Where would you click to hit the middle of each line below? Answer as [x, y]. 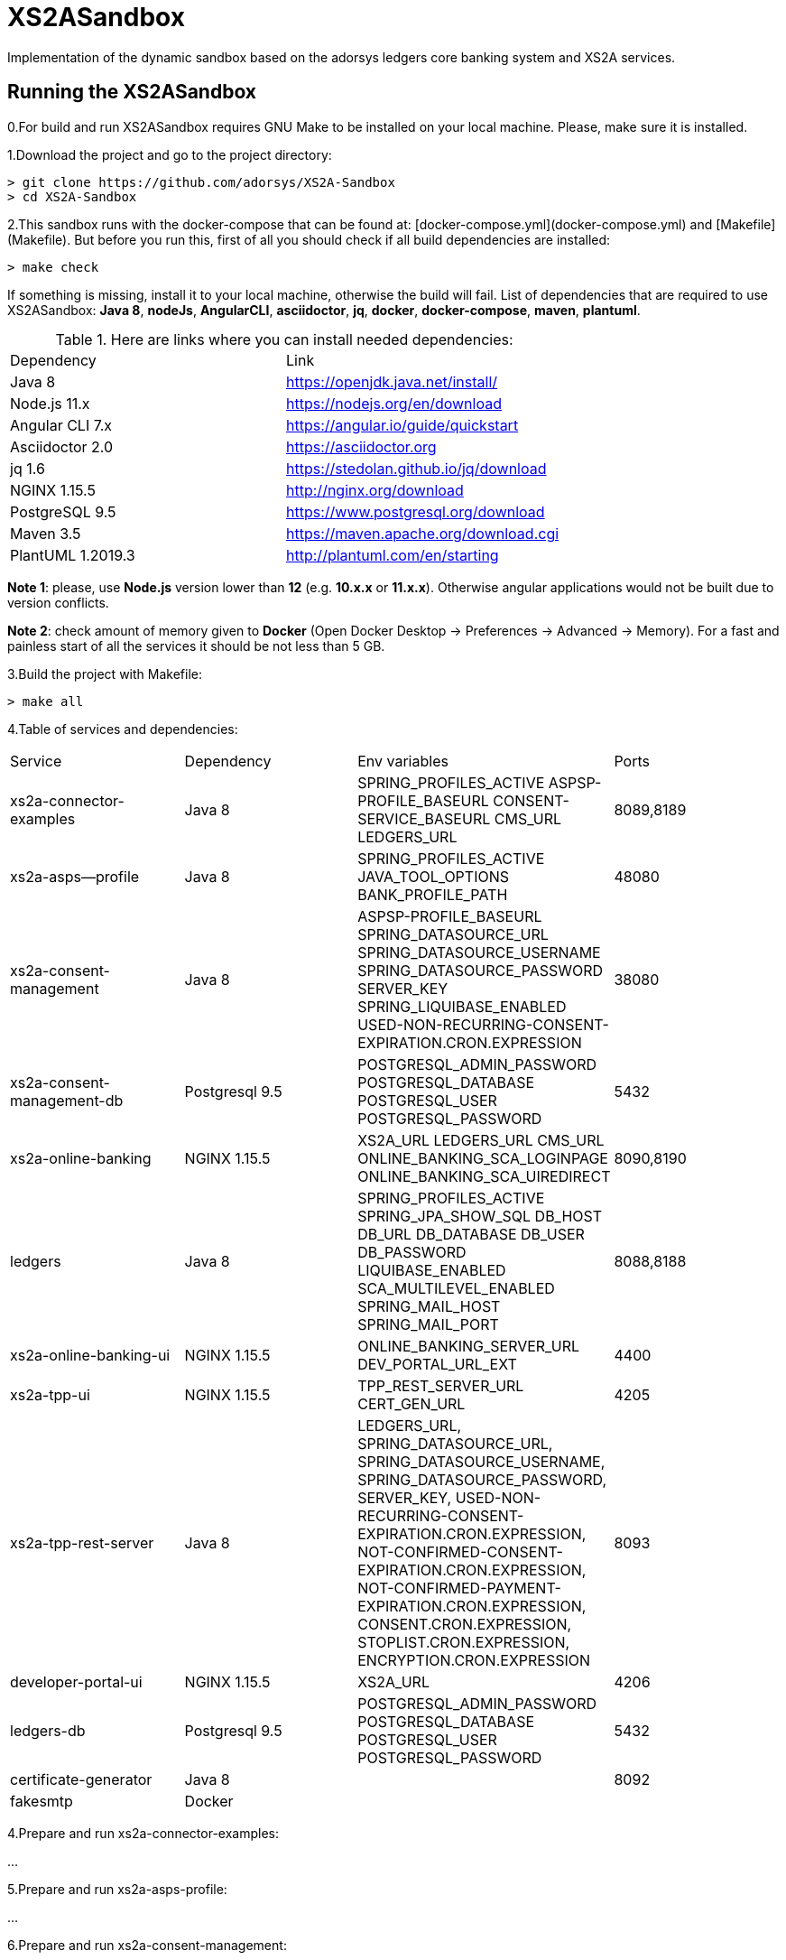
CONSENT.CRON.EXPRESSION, [465, 1624]
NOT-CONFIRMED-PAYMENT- [459, 1588]
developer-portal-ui [76, 1681]
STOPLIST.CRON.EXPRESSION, [464, 1642]
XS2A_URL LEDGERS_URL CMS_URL [481, 1140]
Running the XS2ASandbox [132, 92]
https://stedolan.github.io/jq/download [416, 468]
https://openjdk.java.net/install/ [392, 381]
